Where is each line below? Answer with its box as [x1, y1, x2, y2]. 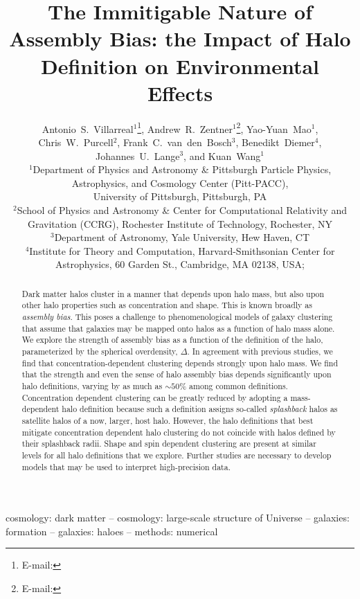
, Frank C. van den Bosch [117, 134, 232, 149]
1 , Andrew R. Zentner [137, 119, 233, 136]
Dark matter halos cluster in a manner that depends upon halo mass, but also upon [21, 287, 325, 299]
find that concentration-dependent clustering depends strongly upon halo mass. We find [21, 357, 339, 368]
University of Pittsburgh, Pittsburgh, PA [93, 189, 267, 204]
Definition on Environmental [40, 51, 320, 80]
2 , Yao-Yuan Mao [236, 119, 312, 136]
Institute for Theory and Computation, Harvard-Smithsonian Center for [29, 243, 335, 258]
